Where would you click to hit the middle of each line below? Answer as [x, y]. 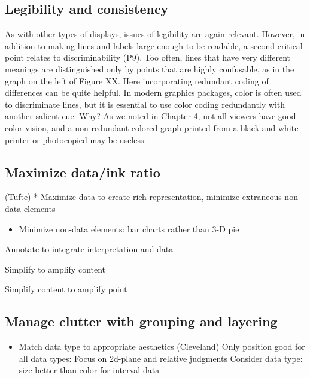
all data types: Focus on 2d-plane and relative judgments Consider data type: [161, 358]
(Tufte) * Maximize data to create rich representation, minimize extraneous [143, 197]
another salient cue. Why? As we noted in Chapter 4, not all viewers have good [151, 116]
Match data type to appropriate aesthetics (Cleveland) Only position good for [162, 347]
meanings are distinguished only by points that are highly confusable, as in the [150, 69]
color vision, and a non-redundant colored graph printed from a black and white [152, 127]
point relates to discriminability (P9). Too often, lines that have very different [148, 57]
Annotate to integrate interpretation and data [89, 249]
